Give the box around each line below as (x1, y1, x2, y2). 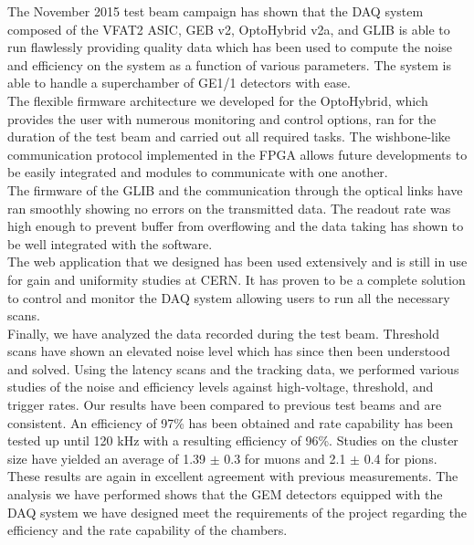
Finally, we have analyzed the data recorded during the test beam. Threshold (7, 323, 440, 342)
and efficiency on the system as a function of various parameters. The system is (7, 55, 451, 74)
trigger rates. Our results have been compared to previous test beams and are (7, 395, 442, 414)
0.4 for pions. (363, 448, 437, 467)
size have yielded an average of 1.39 (7, 448, 206, 467)
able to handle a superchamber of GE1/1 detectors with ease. (7, 73, 351, 92)
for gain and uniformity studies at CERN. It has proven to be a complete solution (7, 269, 466, 288)
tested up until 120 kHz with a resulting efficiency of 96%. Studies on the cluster (7, 431, 458, 450)
